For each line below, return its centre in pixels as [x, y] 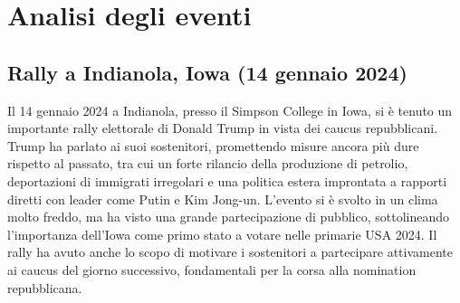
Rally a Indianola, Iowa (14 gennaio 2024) [207, 72]
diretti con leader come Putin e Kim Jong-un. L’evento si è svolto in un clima [223, 199]
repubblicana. [45, 287]
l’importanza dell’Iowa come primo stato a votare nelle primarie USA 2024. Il [222, 234]
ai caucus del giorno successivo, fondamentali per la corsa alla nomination [212, 269]
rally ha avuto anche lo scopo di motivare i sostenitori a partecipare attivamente [230, 252]
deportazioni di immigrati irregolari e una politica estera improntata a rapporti [227, 180]
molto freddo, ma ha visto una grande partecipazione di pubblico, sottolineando [228, 217]
